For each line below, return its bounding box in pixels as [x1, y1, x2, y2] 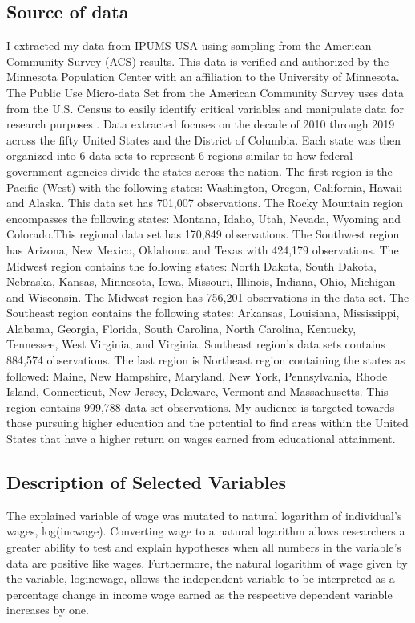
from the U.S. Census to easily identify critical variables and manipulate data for [6, 100, 404, 116]
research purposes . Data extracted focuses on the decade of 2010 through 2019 [6, 116, 395, 132]
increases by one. [6, 601, 89, 618]
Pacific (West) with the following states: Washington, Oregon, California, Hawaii [6, 178, 403, 195]
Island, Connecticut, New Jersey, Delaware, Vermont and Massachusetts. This [6, 383, 389, 400]
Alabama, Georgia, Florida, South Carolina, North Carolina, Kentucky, [6, 320, 357, 336]
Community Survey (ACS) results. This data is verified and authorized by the [6, 52, 389, 69]
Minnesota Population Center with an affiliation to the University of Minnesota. [6, 68, 400, 85]
